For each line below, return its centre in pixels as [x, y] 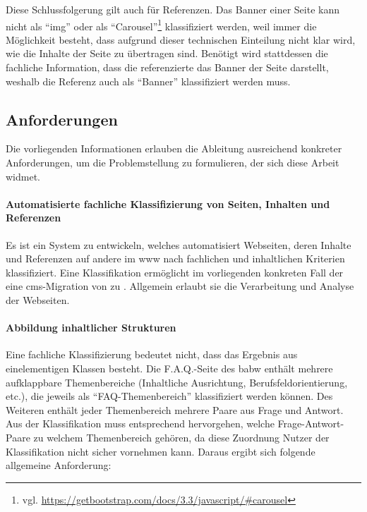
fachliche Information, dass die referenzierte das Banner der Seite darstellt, [167, 67]
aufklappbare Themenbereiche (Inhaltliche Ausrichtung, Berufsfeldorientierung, [177, 382]
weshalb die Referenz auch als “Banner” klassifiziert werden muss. [148, 81]
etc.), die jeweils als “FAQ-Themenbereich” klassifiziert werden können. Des [169, 396]
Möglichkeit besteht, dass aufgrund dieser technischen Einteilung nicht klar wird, [181, 39]
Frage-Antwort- [311, 423]
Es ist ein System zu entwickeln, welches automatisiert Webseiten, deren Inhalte [179, 244]
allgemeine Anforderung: [59, 465]
